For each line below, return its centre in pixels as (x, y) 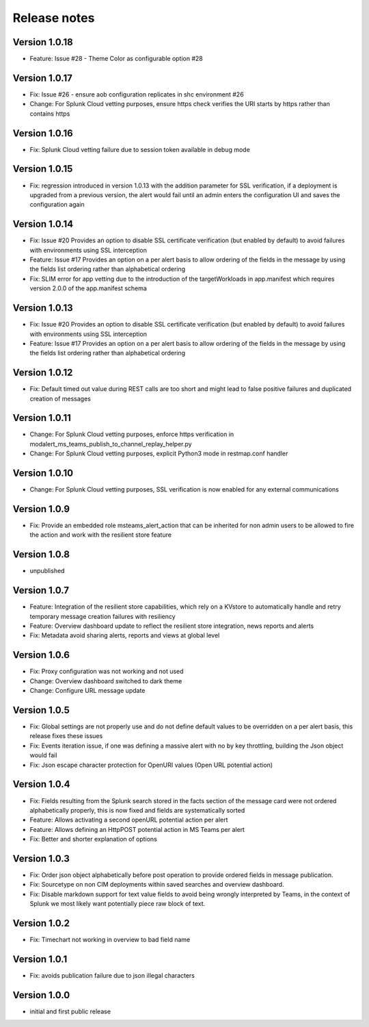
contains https (50, 114)
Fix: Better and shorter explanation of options (93, 839)
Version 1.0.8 (41, 555)
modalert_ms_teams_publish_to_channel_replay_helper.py (111, 444)
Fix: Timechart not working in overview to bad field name (110, 940)
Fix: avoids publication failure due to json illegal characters (112, 975)
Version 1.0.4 (42, 784)
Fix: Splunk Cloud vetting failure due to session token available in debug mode (140, 149)
